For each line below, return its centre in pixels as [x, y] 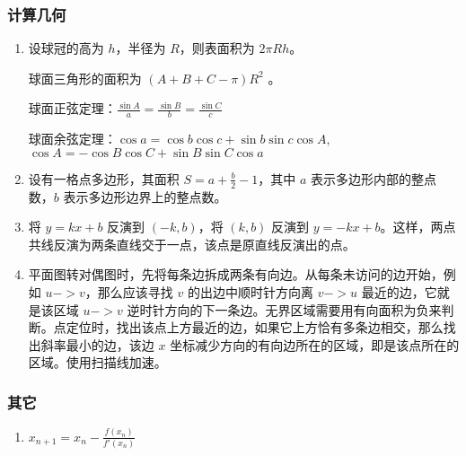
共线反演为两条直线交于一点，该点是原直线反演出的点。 [192, 244]
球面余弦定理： [72, 139]
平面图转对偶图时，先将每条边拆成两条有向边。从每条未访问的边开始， [236, 274]
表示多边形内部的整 [368, 178]
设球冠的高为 [66, 48]
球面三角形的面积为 [85, 78]
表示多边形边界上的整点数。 [145, 196]
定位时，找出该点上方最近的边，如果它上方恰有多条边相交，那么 [255, 327]
